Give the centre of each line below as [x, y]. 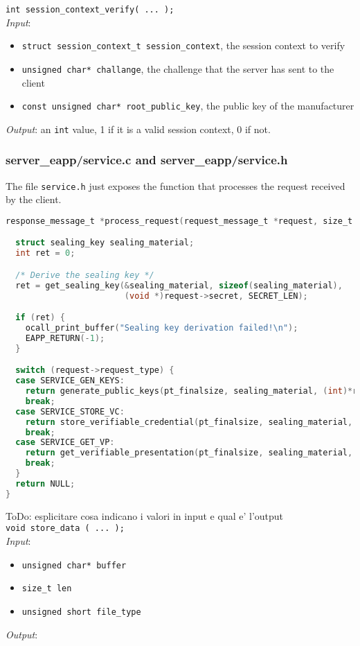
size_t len [47, 589]
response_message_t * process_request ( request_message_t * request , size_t [179, 221]
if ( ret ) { [40, 318]
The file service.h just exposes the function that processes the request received [175, 185]
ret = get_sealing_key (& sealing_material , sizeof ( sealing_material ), [179, 285]
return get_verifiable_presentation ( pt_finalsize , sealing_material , [189, 453]
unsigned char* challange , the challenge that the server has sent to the [178, 68]
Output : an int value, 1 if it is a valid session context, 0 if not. [138, 129]
